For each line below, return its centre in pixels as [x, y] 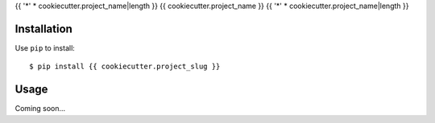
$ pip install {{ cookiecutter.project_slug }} [125, 67]
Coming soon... [40, 109]
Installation [43, 29]
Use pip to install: [45, 47]
